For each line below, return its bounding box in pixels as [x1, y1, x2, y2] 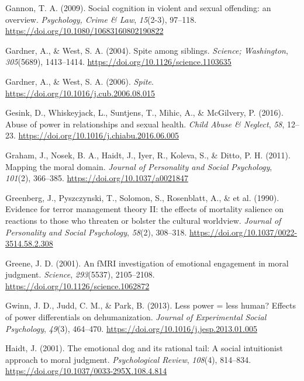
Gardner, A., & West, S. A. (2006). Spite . [5, 75, 154, 87]
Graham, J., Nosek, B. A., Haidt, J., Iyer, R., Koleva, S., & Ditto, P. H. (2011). [5, 148, 291, 161]
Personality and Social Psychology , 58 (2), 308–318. [5, 226, 187, 238]
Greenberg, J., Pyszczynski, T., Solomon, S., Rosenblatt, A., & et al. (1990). [5, 191, 279, 203]
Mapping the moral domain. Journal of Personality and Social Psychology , [5, 160, 272, 172]
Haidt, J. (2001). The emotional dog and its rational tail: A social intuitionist [5, 342, 283, 354]
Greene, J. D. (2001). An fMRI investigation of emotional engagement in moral [5, 257, 289, 269]
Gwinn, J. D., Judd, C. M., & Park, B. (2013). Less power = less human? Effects [5, 299, 296, 311]
